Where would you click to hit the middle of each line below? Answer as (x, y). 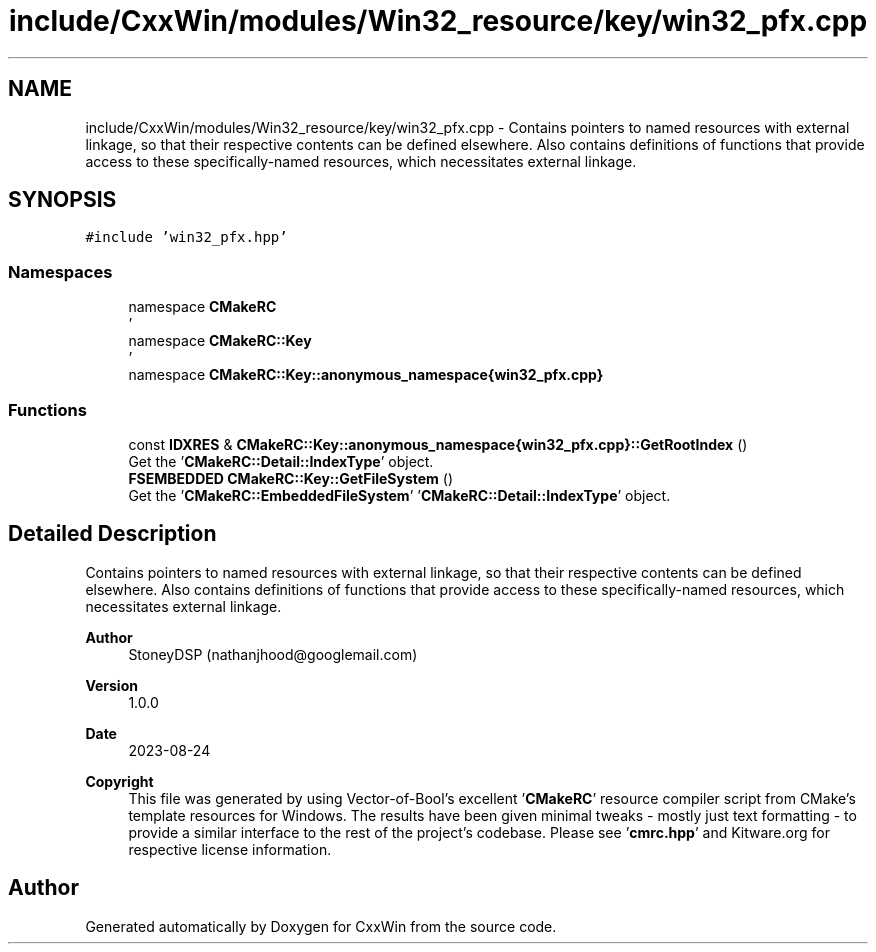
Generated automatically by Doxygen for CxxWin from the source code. (321, 926)
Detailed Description (112, 534)
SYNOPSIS (62, 200)
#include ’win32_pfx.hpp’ (186, 237)
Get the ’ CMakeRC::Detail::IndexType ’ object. (281, 461)
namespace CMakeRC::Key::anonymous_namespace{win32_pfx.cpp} (366, 375)
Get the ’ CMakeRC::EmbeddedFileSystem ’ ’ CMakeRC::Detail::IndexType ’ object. (399, 495)
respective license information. (230, 849)
